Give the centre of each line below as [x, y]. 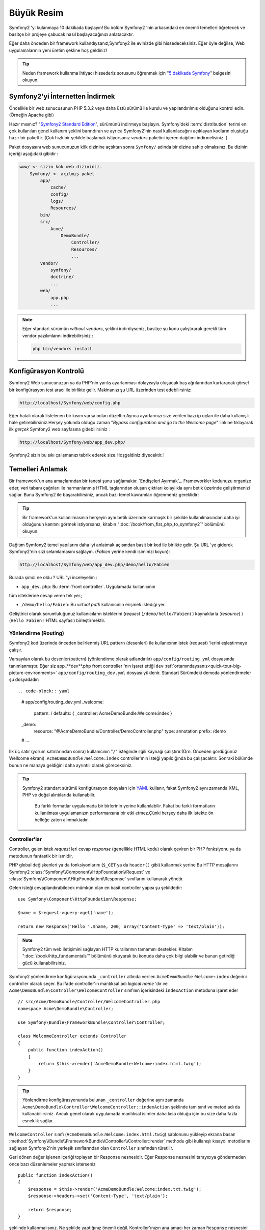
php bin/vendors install [63, 349]
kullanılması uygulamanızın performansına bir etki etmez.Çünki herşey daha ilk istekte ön [124, 813]
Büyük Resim [36, 13]
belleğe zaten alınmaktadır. [62, 820]
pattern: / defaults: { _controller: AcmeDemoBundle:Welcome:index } [103, 713]
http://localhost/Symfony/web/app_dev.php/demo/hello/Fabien [94, 565]
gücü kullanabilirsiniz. [44, 963]
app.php [59, 297]
